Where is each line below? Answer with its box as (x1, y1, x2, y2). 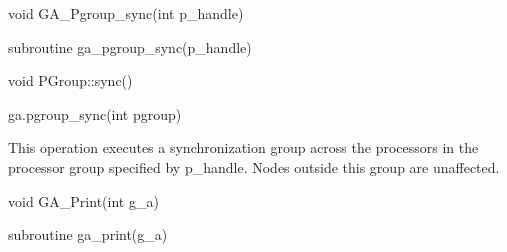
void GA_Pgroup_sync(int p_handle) (8, 3, 244, 23)
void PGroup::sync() (8, 70, 133, 91)
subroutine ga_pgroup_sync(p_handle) (8, 36, 252, 57)
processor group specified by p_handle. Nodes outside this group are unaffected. (8, 156, 500, 177)
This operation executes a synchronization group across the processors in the (8, 137, 479, 158)
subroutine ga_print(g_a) (8, 224, 168, 245)
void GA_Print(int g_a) (8, 190, 159, 211)
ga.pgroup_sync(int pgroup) (8, 103, 182, 124)
